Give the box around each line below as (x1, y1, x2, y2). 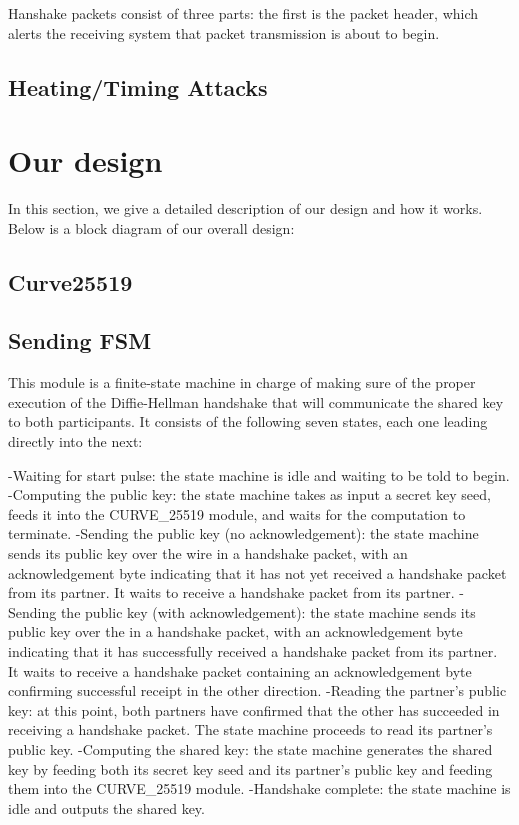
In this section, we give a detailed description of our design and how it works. (8, 198, 483, 219)
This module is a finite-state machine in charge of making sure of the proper (8, 372, 476, 393)
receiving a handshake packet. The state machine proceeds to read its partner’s (8, 719, 493, 740)
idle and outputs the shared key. (8, 797, 205, 818)
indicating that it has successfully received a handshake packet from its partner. (8, 640, 498, 661)
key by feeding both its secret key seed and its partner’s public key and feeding (8, 758, 493, 779)
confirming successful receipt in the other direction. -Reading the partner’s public (8, 680, 507, 701)
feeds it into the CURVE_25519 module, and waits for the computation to (8, 503, 466, 524)
